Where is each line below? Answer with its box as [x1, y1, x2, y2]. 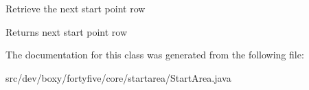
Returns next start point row [5, 24, 128, 38]
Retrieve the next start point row [5, 1, 146, 15]
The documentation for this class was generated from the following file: [5, 47, 304, 62]
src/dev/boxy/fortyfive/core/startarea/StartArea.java [5, 70, 231, 85]
